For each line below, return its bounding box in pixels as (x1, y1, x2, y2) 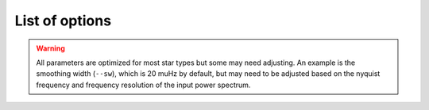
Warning (36, 44, 65, 53)
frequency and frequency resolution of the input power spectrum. (36, 80, 251, 89)
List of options (14, 12, 111, 29)
